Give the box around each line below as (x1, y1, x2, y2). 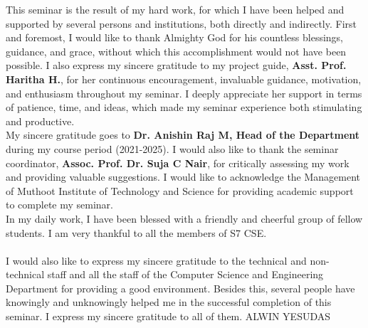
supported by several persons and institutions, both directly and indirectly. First (6, 16, 357, 31)
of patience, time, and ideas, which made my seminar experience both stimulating (6, 100, 362, 115)
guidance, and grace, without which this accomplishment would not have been (6, 43, 347, 58)
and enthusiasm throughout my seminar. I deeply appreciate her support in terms (6, 85, 362, 100)
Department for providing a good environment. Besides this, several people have (6, 280, 355, 295)
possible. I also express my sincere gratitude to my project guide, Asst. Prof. (6, 58, 347, 73)
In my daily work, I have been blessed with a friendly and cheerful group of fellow (6, 211, 363, 226)
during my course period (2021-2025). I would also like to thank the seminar (6, 141, 339, 156)
